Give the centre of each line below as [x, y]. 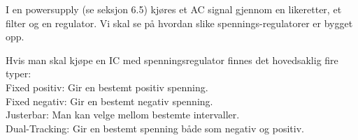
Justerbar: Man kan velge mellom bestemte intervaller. [123, 115]
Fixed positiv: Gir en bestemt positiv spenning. [107, 87]
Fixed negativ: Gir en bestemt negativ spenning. [109, 101]
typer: [19, 73]
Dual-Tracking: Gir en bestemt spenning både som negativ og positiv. [155, 128]
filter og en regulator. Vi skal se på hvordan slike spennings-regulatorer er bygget [179, 23]
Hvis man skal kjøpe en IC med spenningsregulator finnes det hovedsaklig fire [172, 60]
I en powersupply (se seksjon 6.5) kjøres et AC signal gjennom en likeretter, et [174, 9]
